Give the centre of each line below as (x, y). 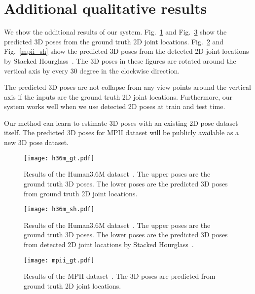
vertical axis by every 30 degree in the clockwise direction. (92, 70)
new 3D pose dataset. (36, 142)
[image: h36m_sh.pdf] (59, 209)
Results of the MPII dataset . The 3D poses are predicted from (120, 276)
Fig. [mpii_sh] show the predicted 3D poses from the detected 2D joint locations (127, 51)
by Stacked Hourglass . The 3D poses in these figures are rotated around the (120, 60)
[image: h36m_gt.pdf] (59, 158)
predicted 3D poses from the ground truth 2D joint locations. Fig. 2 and (114, 41)
